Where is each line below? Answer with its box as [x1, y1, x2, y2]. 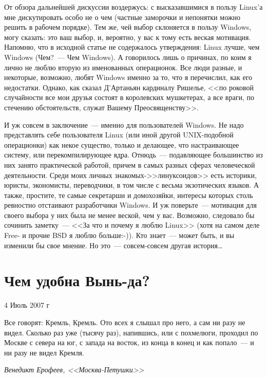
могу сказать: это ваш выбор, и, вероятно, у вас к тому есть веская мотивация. [4, 31, 251, 42]
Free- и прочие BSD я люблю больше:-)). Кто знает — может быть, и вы [4, 230, 235, 241]
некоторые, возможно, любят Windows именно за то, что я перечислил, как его [4, 72, 253, 83]
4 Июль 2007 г [4, 300, 50, 310]
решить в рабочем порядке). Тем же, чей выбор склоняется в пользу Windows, [4, 22, 252, 32]
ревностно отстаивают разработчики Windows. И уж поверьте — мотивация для [4, 200, 257, 210]
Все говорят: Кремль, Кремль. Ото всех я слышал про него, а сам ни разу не [4, 316, 245, 327]
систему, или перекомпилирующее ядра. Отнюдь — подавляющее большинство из [4, 149, 263, 160]
